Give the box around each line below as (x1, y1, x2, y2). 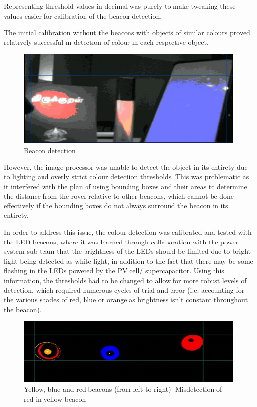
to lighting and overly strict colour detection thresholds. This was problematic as (4, 171, 249, 182)
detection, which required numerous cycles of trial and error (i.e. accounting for (4, 285, 245, 295)
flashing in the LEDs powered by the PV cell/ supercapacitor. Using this (4, 265, 224, 276)
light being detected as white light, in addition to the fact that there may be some (4, 255, 253, 266)
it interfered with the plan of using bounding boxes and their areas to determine (4, 181, 247, 191)
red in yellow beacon (24, 393, 86, 404)
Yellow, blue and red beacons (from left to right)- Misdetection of (24, 383, 222, 394)
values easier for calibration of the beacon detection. (4, 10, 162, 21)
